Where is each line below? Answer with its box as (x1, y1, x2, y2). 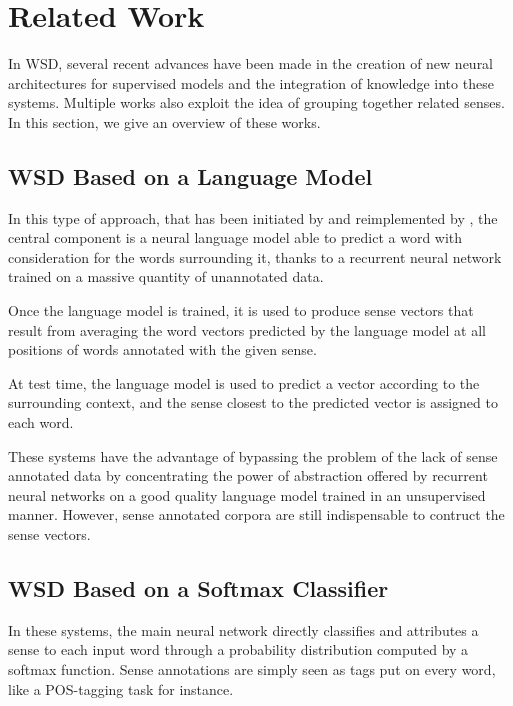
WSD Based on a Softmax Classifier (8, 573, 389, 603)
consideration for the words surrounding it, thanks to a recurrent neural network (8, 246, 502, 267)
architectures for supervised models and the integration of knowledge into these (8, 72, 494, 93)
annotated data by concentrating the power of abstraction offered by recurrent (8, 465, 488, 486)
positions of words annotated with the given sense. (8, 339, 317, 360)
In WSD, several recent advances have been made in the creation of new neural (8, 53, 494, 74)
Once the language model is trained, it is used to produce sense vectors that (8, 300, 474, 321)
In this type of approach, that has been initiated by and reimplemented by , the (8, 207, 498, 228)
